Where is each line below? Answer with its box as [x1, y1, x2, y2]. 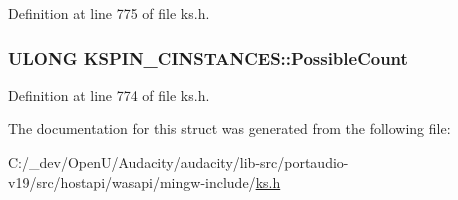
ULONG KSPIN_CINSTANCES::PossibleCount [8, 45, 408, 70]
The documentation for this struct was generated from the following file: [8, 118, 451, 139]
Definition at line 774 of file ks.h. [8, 84, 210, 105]
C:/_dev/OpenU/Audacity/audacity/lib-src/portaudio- [8, 152, 349, 172]
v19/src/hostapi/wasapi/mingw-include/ [8, 171, 256, 192]
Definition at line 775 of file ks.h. [8, 3, 210, 23]
